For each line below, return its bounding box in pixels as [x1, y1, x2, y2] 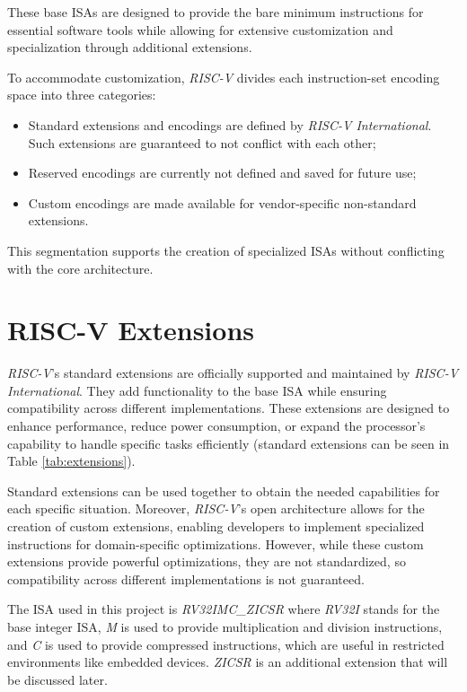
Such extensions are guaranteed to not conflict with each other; [28, 133, 376, 152]
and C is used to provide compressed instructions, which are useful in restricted [7, 635, 445, 653]
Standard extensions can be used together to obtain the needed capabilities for [7, 481, 440, 500]
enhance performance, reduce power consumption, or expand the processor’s [7, 416, 426, 435]
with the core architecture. [7, 258, 154, 277]
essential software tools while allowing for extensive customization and [7, 20, 393, 39]
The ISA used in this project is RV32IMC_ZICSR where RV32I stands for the [7, 600, 440, 618]
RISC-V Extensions [7, 311, 254, 348]
